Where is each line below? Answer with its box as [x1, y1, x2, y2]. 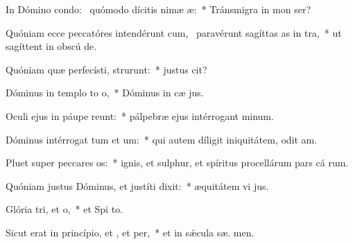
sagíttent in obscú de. [6, 39, 97, 53]
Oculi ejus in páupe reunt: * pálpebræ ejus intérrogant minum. [6, 108, 274, 123]
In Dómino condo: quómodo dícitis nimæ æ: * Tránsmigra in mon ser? [6, 2, 311, 16]
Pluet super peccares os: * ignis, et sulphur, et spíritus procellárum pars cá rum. [6, 155, 349, 170]
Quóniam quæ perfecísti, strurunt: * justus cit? [6, 62, 207, 76]
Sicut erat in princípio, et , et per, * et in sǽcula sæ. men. [6, 225, 255, 239]
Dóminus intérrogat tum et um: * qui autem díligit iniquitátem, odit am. [6, 132, 318, 146]
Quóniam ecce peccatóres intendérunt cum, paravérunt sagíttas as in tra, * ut [6, 25, 342, 40]
